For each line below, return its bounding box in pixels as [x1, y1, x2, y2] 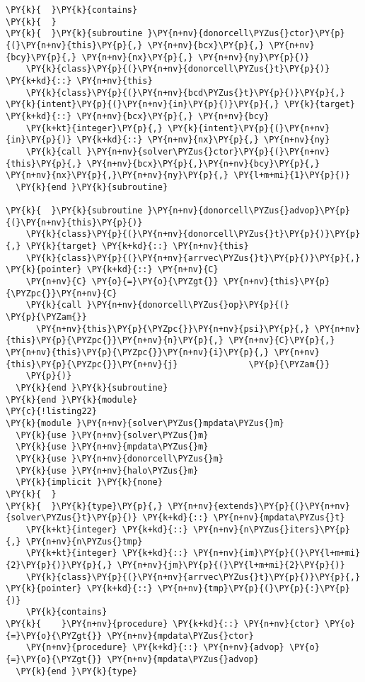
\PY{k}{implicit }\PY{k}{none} [16, 477, 163, 488]
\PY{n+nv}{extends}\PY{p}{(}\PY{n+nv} [168, 501, 350, 511]
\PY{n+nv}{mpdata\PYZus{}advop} [107, 654, 259, 665]
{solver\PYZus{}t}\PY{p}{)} [6, 513, 138, 523]
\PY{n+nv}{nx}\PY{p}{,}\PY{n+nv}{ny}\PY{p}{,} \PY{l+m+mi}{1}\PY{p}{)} [6, 170, 350, 181]
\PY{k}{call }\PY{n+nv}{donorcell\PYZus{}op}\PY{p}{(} [25, 300, 289, 311]
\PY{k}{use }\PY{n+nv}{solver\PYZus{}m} [16, 430, 209, 440]
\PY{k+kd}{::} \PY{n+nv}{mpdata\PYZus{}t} [142, 513, 345, 523]
